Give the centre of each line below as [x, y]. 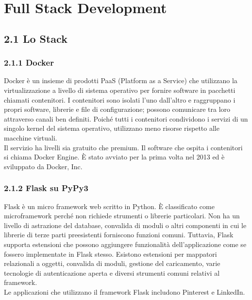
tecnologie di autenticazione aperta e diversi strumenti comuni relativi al [112, 273]
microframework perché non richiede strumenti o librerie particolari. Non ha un [122, 216]
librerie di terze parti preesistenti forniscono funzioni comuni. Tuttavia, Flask [119, 235]
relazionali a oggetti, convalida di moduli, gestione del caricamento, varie [112, 263]
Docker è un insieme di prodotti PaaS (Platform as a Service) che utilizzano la [121, 80]
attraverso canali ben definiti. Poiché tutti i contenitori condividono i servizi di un [126, 118]
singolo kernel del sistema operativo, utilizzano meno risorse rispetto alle [112, 128]
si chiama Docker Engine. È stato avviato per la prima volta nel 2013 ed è [114, 157]
